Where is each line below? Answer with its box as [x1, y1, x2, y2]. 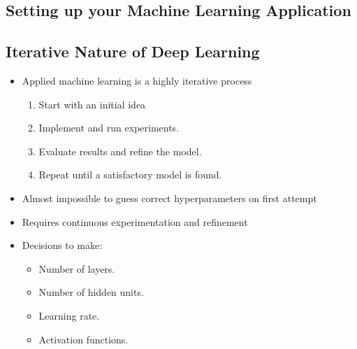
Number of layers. [38, 261, 115, 276]
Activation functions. [38, 332, 129, 346]
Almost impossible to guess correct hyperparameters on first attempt [22, 190, 317, 205]
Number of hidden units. [38, 285, 144, 299]
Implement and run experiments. [38, 120, 180, 135]
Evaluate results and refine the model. [38, 143, 202, 158]
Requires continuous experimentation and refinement [22, 214, 248, 229]
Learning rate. [38, 308, 100, 322]
